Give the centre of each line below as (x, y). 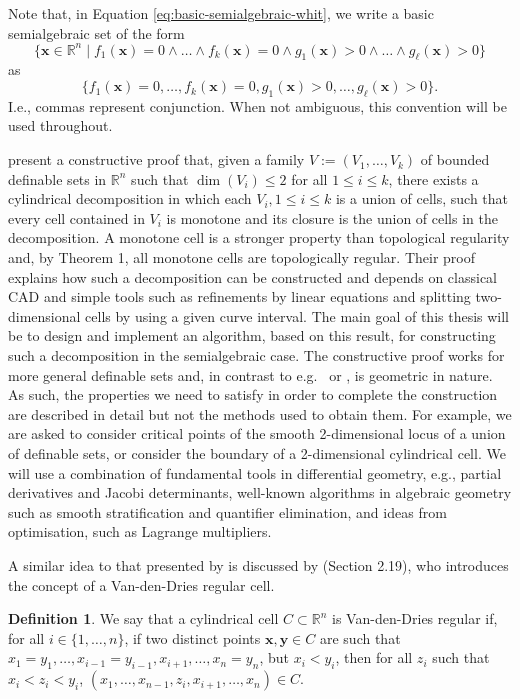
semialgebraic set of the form (96, 32)
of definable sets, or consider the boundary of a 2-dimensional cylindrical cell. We (257, 452)
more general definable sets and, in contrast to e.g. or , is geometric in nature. (250, 374)
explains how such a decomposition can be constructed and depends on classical (253, 276)
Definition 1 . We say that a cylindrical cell (143, 618)
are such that (360, 637)
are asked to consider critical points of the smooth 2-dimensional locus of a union (257, 433)
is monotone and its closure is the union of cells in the (332, 217)
